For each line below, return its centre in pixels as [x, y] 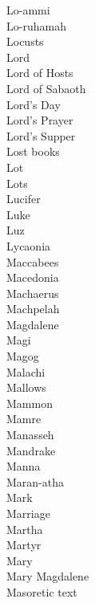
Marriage [28, 513]
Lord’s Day [34, 104]
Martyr [24, 545]
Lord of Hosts [40, 73]
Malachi [26, 371]
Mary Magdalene [48, 576]
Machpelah [33, 309]
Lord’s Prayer [40, 120]
